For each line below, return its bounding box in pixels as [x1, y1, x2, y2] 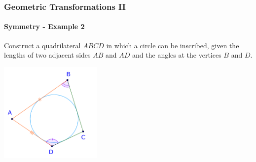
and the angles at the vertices [132, 50, 221, 60]
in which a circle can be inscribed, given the [106, 40, 239, 50]
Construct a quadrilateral [4, 40, 81, 50]
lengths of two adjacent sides [4, 50, 91, 60]
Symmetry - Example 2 [4, 21, 85, 32]
